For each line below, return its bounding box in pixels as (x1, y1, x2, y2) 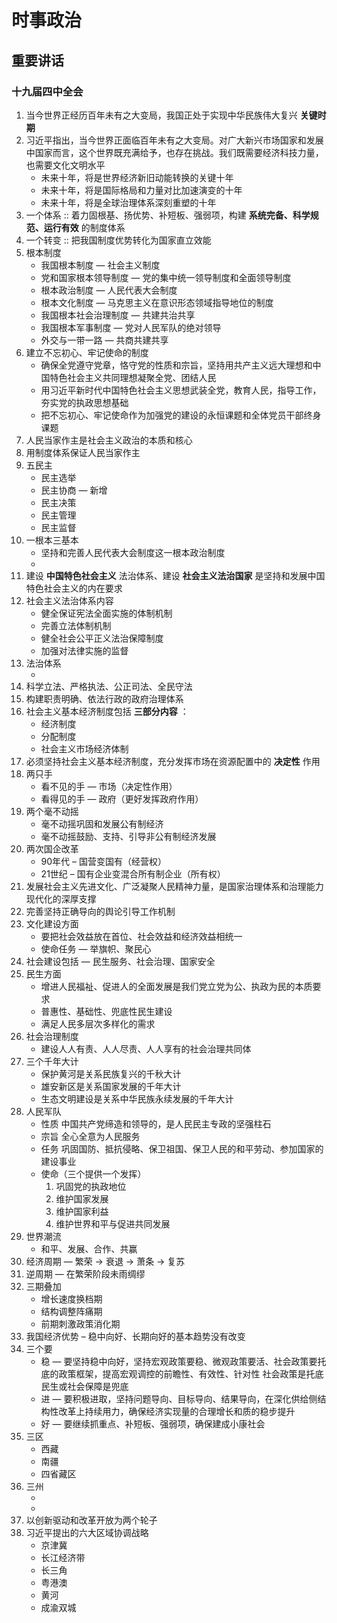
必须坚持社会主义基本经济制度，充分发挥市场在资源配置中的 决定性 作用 (25, 755, 321, 767)
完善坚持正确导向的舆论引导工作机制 (25, 905, 176, 917)
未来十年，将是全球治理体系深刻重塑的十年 (40, 196, 217, 208)
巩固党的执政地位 (55, 1180, 127, 1192)
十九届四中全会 (11, 84, 84, 98)
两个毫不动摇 (25, 805, 79, 817)
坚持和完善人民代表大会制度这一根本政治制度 (40, 546, 226, 558)
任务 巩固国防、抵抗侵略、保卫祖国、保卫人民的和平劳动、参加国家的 (40, 1142, 324, 1155)
